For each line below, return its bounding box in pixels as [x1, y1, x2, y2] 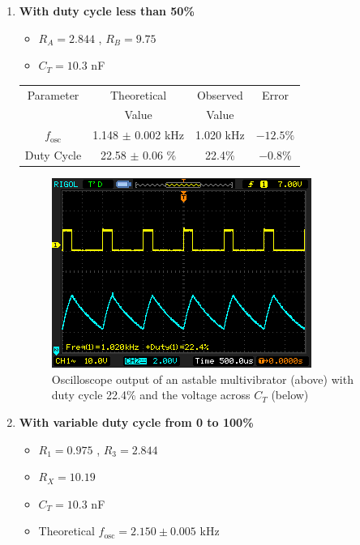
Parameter [27, 86, 79, 103]
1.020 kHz [195, 126, 245, 143]
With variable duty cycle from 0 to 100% [19, 413, 254, 430]
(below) [271, 386, 309, 403]
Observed [196, 86, 243, 103]
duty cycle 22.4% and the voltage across [51, 386, 251, 403]
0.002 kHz [135, 126, 185, 143]
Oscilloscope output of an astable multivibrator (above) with [51, 370, 354, 387]
